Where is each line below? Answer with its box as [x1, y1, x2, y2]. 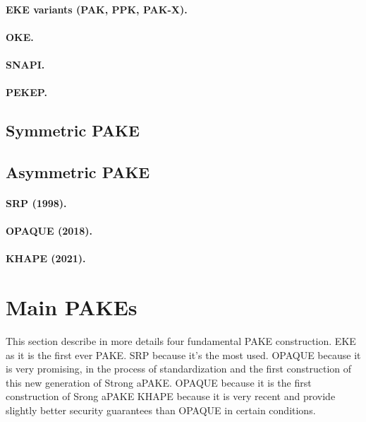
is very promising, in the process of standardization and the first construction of [6, 361, 352, 376]
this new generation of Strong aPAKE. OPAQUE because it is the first [6, 375, 312, 389]
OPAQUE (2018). [6, 223, 93, 238]
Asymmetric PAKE [6, 160, 150, 182]
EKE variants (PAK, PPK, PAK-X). [6, 1, 188, 16]
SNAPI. [6, 57, 45, 71]
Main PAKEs [6, 293, 138, 322]
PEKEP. [6, 85, 47, 100]
